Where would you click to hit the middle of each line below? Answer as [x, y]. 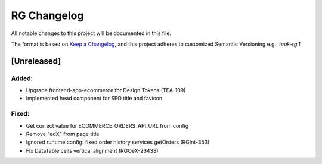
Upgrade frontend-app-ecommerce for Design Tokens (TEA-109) [106, 90]
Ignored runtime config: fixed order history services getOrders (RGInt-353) [118, 142]
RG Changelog [47, 15]
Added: [22, 78]
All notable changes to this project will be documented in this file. [91, 33]
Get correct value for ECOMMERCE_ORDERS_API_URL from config [107, 125]
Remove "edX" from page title [63, 134]
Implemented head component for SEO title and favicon [94, 99]
